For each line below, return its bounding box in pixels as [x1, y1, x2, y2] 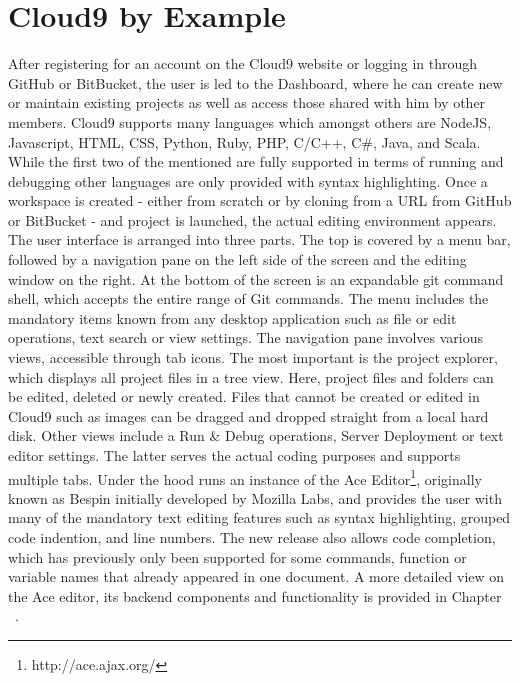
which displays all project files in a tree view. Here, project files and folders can [8, 366, 494, 387]
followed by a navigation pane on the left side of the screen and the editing [8, 249, 467, 270]
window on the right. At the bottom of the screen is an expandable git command [8, 268, 504, 289]
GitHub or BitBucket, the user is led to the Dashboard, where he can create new [8, 72, 503, 93]
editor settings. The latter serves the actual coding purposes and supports [8, 445, 461, 465]
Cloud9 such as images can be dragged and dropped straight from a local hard [8, 405, 489, 426]
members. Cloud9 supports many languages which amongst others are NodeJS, [8, 111, 492, 132]
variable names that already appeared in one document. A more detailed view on [8, 566, 505, 587]
